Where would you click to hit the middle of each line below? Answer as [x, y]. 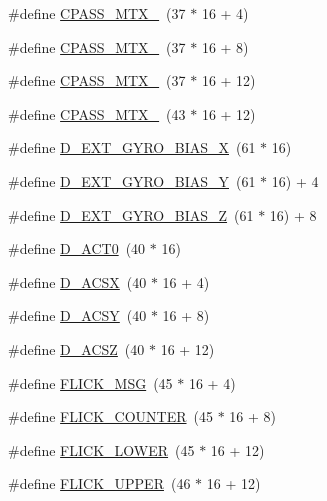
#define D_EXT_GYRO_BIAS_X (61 [132, 147]
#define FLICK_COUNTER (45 [110, 416]
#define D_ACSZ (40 [76, 348]
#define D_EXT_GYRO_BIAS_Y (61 [132, 180]
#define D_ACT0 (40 [77, 248]
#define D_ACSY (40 [77, 315]
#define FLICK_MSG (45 [90, 382]
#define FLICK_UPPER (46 [99, 483]
